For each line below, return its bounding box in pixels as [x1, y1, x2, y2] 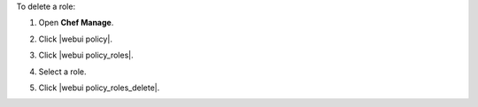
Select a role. [38, 66, 88, 77]
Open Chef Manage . [38, 18, 114, 28]
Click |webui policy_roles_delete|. [38, 82, 160, 93]
